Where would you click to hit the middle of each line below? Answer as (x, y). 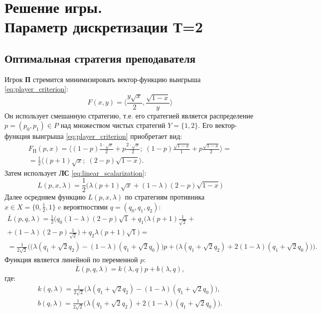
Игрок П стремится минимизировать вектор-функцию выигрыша (103, 79)
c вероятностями (83, 206)
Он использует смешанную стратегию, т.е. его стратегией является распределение (129, 115)
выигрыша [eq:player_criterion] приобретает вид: (107, 136)
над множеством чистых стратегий (113, 125)
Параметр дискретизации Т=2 (104, 27)
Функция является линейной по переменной (71, 259)
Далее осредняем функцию (45, 197)
